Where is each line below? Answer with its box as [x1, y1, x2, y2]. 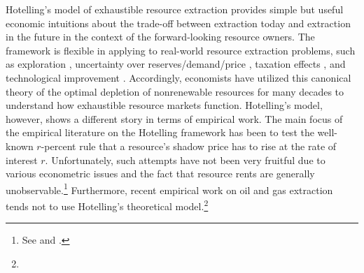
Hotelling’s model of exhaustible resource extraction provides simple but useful [6, 2, 344, 16]
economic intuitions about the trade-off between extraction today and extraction [6, 15, 351, 30]
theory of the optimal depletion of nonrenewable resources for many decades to [6, 84, 344, 98]
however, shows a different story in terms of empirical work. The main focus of [6, 111, 343, 126]
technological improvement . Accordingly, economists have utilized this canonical [6, 70, 351, 84]
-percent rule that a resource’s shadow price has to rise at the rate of [41, 138, 337, 153]
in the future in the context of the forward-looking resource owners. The [6, 29, 315, 44]
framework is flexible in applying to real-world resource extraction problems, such [6, 43, 356, 57]
